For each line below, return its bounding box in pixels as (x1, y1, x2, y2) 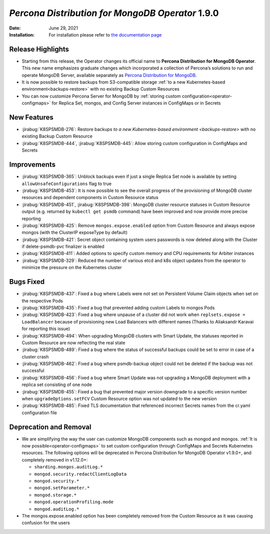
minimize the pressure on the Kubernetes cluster (21, 264, 122, 270)
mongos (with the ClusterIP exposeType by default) (21, 229, 127, 235)
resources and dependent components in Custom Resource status (21, 194, 158, 200)
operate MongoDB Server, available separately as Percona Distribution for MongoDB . (21, 72, 197, 78)
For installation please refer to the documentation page (48, 31, 162, 37)
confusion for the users (21, 520, 70, 526)
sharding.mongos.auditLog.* (34, 464, 103, 470)
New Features (9, 113, 53, 121)
